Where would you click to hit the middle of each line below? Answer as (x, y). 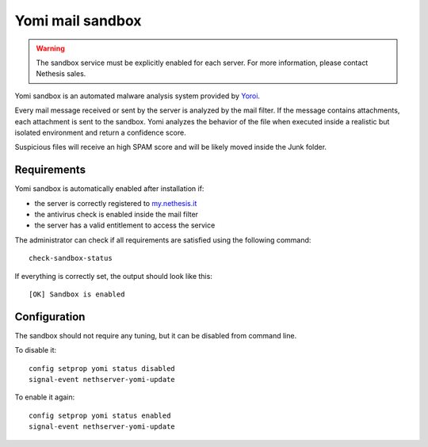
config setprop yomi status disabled (102, 368)
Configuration (50, 317)
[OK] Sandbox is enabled (77, 294)
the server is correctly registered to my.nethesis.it (116, 203)
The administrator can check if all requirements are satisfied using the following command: (163, 240)
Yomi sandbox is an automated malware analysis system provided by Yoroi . (138, 96)
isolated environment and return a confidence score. (100, 132)
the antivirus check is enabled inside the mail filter (116, 214)
